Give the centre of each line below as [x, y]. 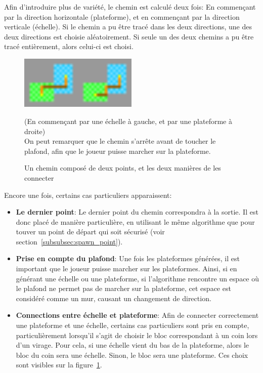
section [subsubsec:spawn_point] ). [69, 241]
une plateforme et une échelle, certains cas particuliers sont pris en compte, [133, 325]
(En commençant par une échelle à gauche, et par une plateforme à [128, 121]
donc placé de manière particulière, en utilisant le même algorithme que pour [135, 221]
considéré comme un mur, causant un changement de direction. [114, 298]
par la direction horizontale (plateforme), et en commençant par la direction [122, 16]
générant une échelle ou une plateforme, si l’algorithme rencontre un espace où [138, 278]
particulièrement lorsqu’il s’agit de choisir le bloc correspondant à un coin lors [137, 335]
